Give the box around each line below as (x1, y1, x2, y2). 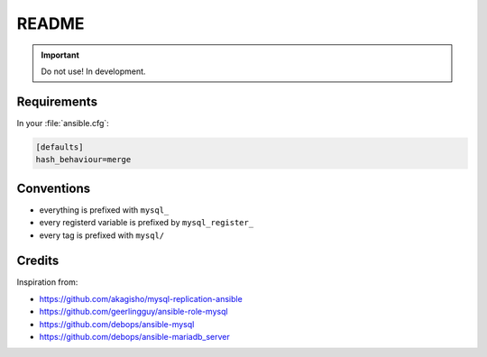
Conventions (16, 180, 91, 196)
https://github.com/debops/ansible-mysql (39, 318, 195, 329)
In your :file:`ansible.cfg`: (16, 117, 110, 128)
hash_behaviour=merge (35, 154, 132, 165)
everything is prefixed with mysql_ (39, 204, 170, 215)
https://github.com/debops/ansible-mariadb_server (39, 331, 230, 342)
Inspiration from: (16, 277, 78, 288)
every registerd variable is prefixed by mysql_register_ (39, 217, 254, 228)
